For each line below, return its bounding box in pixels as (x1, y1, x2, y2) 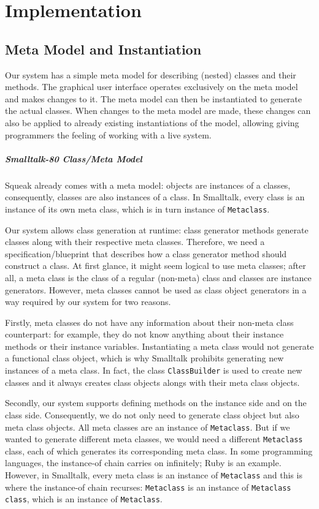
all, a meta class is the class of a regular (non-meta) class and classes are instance (5, 271, 312, 284)
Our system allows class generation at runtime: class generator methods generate (5, 223, 309, 236)
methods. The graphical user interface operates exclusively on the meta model (5, 80, 298, 93)
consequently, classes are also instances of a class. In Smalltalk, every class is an (5, 190, 305, 203)
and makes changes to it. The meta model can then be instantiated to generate (5, 92, 302, 105)
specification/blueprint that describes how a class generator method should (5, 247, 287, 260)
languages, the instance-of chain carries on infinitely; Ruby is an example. (5, 456, 282, 469)
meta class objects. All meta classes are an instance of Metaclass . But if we (5, 420, 290, 433)
